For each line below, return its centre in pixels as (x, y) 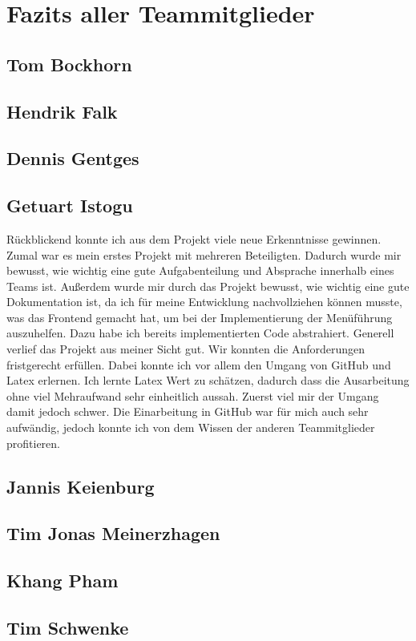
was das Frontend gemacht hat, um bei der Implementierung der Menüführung (200, 317)
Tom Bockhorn (69, 64)
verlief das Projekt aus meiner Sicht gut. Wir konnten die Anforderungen (186, 349)
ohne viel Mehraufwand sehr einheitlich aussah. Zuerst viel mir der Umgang (193, 395)
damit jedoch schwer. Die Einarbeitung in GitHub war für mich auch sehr (188, 411)
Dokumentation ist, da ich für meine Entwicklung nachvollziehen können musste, (204, 302)
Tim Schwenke (68, 627)
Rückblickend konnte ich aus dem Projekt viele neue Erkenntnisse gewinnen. (194, 238)
